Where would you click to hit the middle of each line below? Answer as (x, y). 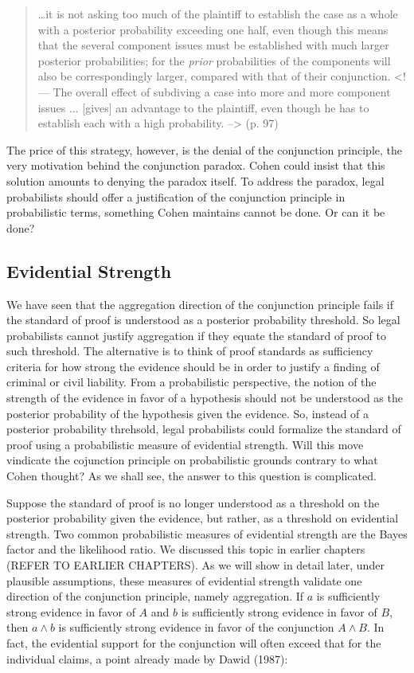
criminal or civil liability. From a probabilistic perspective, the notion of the (191, 382)
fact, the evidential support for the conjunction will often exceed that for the (194, 642)
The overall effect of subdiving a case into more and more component (222, 91)
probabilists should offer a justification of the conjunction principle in (176, 196)
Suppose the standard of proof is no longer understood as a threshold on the (193, 502)
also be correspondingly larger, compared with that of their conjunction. (214, 76)
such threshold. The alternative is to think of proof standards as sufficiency (190, 351)
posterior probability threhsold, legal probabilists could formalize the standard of (204, 429)
